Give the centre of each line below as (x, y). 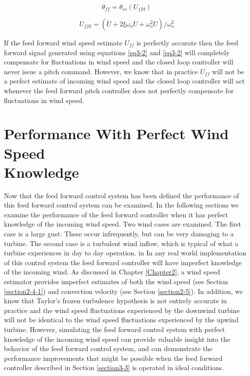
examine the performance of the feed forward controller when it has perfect (116, 214)
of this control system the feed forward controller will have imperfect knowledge (123, 262)
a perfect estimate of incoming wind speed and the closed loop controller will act (125, 81)
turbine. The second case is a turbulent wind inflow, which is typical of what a (121, 243)
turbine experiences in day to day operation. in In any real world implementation (125, 253)
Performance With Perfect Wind (116, 134)
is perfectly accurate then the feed (187, 42)
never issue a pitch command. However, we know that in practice (101, 71)
